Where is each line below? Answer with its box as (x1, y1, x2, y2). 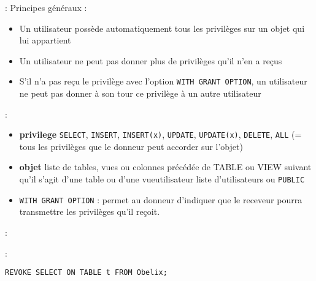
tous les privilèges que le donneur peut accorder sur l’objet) (19, 140, 243, 152)
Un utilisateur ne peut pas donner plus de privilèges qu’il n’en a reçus (19, 54, 282, 67)
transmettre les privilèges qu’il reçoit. (19, 205, 160, 218)
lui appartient (19, 34, 71, 47)
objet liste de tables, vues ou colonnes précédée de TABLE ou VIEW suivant (19, 160, 312, 173)
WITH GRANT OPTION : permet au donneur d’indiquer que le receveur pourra (19, 193, 303, 206)
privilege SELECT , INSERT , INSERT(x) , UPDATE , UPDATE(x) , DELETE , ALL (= (19, 128, 302, 141)
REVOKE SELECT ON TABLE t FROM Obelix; (5, 268, 168, 277)
